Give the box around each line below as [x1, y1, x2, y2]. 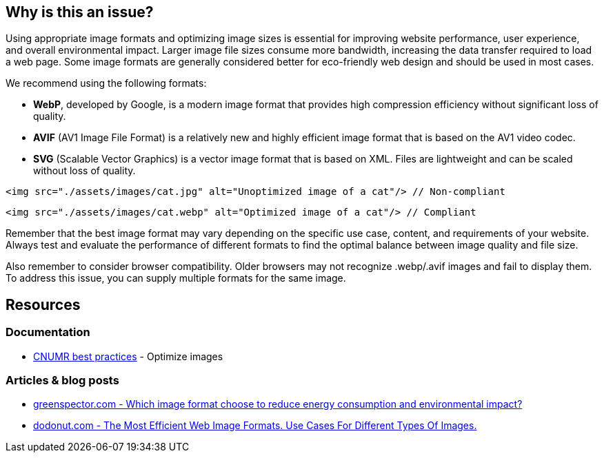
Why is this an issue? [6, 3, 154, 21]
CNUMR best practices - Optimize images [33, 350, 223, 362]
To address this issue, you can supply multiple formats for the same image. [6, 272, 346, 284]
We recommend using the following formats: [6, 77, 207, 90]
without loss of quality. [33, 165, 136, 177]
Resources [6, 295, 81, 313]
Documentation [6, 325, 90, 340]
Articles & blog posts [6, 373, 119, 388]
